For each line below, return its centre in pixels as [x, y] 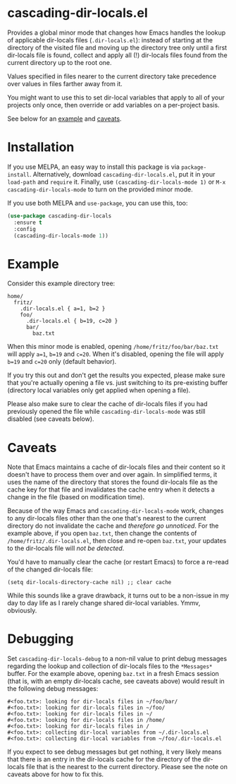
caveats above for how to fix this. [56, 774]
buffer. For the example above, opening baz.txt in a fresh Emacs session [113, 674]
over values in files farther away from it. [65, 83]
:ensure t [28, 222]
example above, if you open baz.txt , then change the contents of [102, 533]
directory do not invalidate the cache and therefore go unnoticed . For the [113, 526]
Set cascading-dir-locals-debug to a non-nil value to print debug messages [117, 659]
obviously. [22, 611]
